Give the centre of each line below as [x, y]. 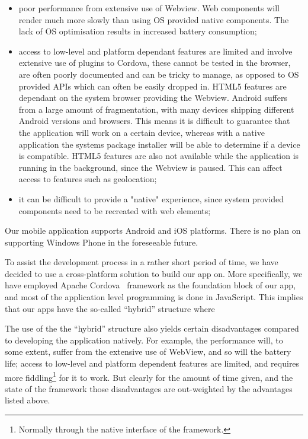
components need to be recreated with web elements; [115, 210]
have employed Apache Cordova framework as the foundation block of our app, [150, 285]
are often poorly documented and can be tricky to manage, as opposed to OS [159, 74]
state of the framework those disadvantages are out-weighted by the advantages [149, 388]
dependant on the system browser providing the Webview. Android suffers [153, 98]
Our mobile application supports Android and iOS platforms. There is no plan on [153, 230]
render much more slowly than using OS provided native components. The [154, 19]
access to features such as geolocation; [88, 179]
